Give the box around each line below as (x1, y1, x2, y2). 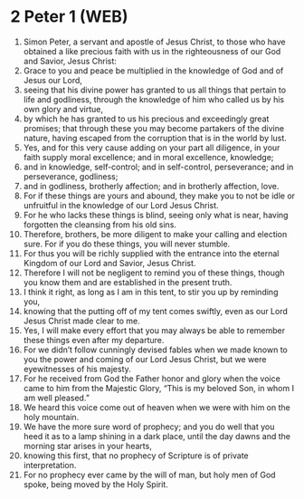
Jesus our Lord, (23, 74, 82, 85)
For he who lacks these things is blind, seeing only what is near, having (23, 209, 289, 220)
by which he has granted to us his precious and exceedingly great (23, 113, 270, 124)
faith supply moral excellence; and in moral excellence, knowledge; (23, 151, 274, 162)
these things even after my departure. (23, 334, 165, 345)
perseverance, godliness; (23, 170, 119, 182)
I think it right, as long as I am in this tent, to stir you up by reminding (23, 286, 279, 297)
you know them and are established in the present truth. (23, 276, 233, 287)
